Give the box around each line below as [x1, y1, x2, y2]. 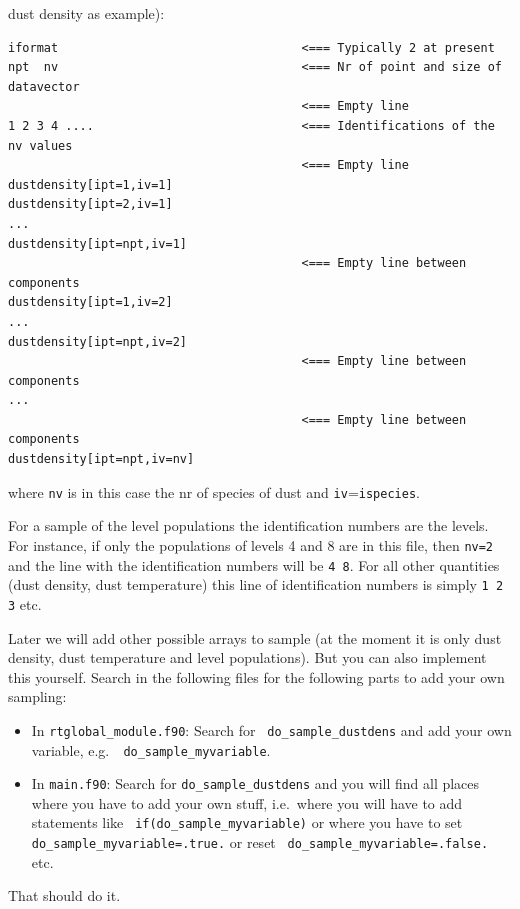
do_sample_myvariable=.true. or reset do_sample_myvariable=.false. [31, 832, 489, 853]
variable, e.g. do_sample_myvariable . [31, 739, 271, 760]
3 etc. [8, 593, 42, 614]
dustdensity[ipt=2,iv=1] [8, 197, 173, 212]
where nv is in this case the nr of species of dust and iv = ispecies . [8, 481, 420, 502]
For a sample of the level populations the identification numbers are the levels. [8, 515, 489, 536]
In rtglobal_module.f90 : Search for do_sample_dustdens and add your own [31, 719, 512, 740]
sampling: [8, 686, 67, 707]
